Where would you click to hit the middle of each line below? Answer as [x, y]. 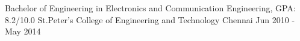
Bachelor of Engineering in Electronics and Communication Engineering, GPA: [150, 8]
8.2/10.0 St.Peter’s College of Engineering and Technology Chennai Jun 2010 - [150, 19]
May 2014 [23, 31]
